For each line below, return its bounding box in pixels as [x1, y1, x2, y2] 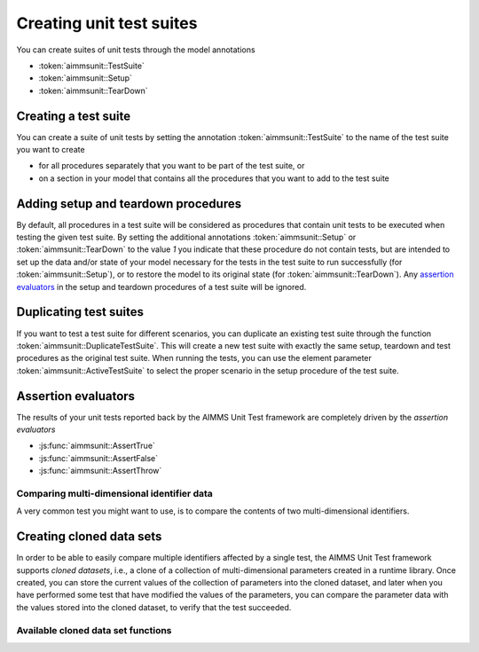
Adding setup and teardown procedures [16, 196, 242, 211]
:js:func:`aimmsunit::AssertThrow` [38, 466, 162, 476]
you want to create [16, 145, 85, 155]
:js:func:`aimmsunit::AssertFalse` [38, 452, 159, 463]
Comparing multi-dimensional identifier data [16, 487, 213, 499]
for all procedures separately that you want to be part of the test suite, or [38, 161, 305, 171]
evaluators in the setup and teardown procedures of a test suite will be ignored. [16, 281, 307, 292]
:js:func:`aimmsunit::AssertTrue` [38, 440, 155, 452]
